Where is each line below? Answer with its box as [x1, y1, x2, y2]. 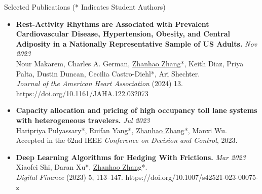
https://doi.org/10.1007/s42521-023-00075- [125, 171, 258, 182]
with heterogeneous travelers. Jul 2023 [16, 114, 150, 125]
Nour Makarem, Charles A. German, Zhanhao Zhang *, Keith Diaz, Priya [16, 58, 244, 68]
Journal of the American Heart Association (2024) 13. [16, 78, 183, 89]
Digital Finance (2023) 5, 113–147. [16, 171, 123, 182]
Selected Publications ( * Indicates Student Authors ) [4, 2, 166, 12]
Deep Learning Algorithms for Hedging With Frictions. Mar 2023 [16, 151, 246, 162]
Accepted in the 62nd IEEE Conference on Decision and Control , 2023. [16, 135, 238, 145]
